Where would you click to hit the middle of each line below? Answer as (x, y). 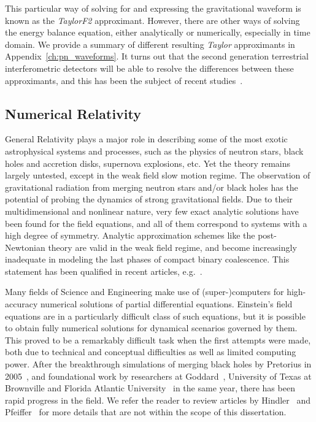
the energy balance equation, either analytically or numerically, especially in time (158, 32)
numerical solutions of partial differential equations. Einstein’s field (166, 304)
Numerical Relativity (73, 113)
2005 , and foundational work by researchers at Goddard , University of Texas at (158, 376)
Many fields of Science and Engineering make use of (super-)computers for (145, 292)
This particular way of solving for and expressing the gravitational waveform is (153, 8)
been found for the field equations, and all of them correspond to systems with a (156, 223)
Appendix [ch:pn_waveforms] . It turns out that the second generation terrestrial (157, 56)
